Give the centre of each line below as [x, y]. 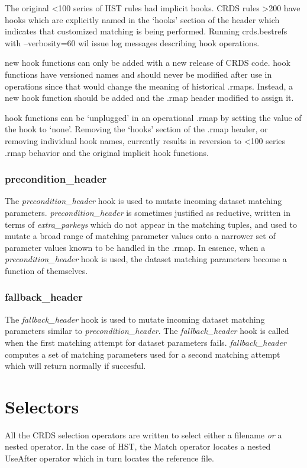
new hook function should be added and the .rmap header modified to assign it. [149, 98]
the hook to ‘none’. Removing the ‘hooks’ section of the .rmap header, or [136, 129]
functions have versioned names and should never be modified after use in [138, 74]
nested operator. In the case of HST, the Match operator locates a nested [138, 446]
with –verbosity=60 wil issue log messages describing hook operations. [132, 42]
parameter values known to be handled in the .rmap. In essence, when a [135, 247]
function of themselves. [46, 270]
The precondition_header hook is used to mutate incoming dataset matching [143, 201]
